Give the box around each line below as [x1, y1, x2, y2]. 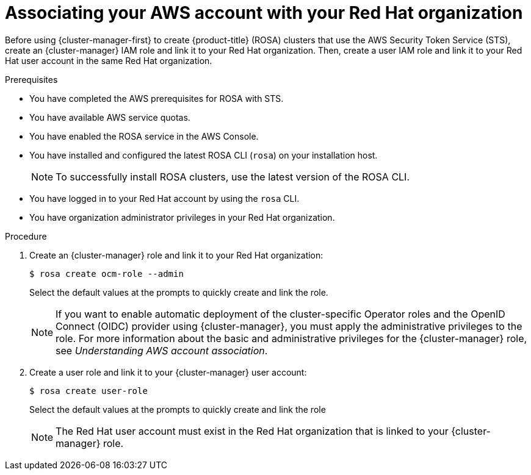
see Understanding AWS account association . [56, 344, 268, 357]
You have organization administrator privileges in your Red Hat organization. [29, 212, 335, 223]
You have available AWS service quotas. [29, 112, 190, 123]
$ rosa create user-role [29, 385, 148, 396]
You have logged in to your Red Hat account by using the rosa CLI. [29, 193, 300, 204]
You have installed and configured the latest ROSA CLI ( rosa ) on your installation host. [29, 149, 378, 160]
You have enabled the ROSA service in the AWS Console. [29, 130, 259, 141]
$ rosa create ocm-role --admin [29, 268, 184, 279]
